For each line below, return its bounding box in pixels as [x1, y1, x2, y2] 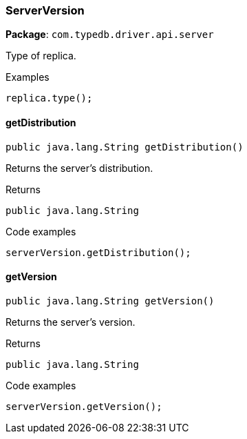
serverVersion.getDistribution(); [6, 246, 191, 258]
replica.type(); [6, 92, 93, 104]
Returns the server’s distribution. [6, 162, 153, 174]
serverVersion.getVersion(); [6, 400, 162, 412]
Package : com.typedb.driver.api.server [6, 28, 214, 41]
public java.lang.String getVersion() [6, 295, 215, 306]
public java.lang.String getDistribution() [6, 141, 244, 153]
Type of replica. [6, 50, 76, 62]
